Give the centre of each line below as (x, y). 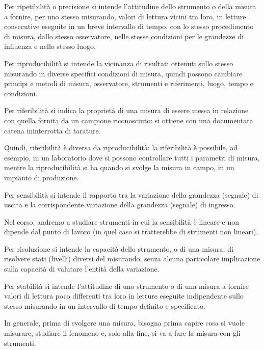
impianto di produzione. (42, 177)
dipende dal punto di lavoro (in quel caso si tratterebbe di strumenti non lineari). (131, 232)
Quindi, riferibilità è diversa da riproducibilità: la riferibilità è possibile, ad (121, 147)
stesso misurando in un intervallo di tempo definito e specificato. (105, 305)
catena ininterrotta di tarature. (52, 130)
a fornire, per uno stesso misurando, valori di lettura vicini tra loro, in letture (125, 16)
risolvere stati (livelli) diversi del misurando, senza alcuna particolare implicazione (132, 259)
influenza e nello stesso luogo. (50, 46)
